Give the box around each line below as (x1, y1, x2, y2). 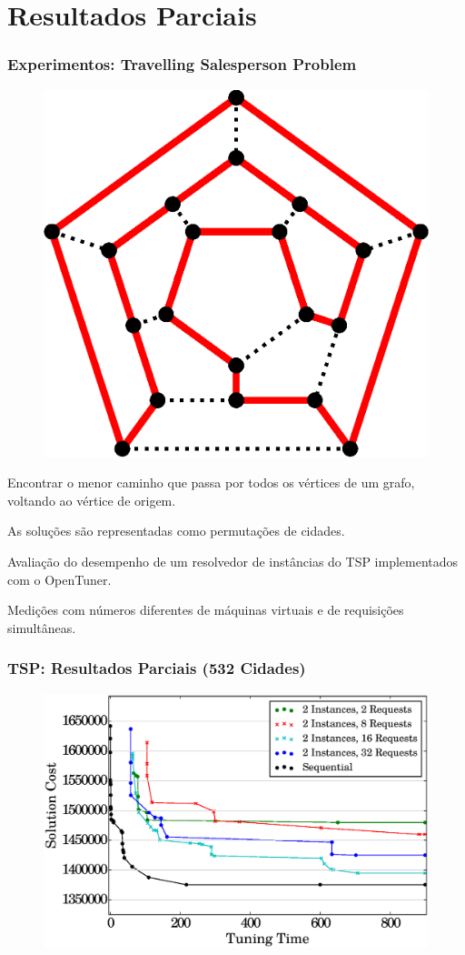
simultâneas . (7, 618, 76, 637)
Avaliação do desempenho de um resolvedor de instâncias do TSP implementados (7, 551, 459, 570)
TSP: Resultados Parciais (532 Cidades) (7, 657, 306, 679)
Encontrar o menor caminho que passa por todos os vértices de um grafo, (7, 473, 415, 492)
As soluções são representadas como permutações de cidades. (7, 521, 345, 540)
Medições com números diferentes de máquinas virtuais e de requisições (7, 600, 404, 619)
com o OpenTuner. (7, 569, 112, 588)
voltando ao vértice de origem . (7, 490, 176, 509)
